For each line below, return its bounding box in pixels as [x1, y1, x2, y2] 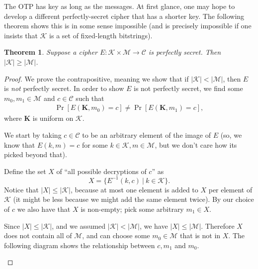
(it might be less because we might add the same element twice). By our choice [13, 194, 254, 204]
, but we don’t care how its [155, 139, 237, 150]
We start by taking [4, 129, 62, 140]
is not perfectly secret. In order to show [4, 83, 124, 93]
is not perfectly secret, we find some [133, 83, 243, 93]
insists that [4, 30, 38, 40]
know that [4, 139, 35, 150]
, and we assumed [52, 220, 106, 231]
